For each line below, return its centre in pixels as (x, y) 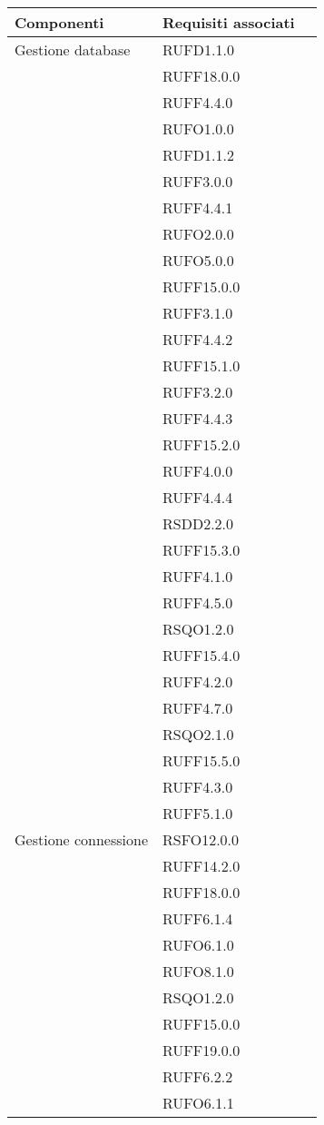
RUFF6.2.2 (198, 1076)
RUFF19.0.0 (201, 1050)
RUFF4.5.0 (198, 602)
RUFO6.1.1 (198, 1103)
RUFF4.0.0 (198, 471)
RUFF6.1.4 (198, 918)
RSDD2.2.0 (198, 523)
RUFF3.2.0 (198, 392)
